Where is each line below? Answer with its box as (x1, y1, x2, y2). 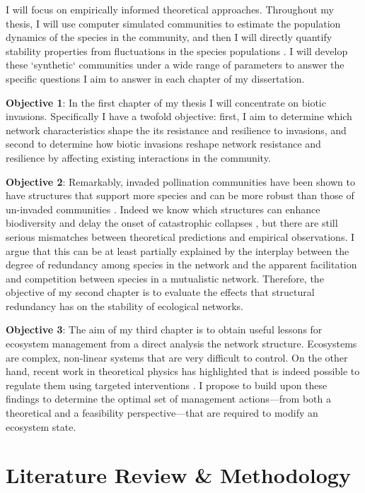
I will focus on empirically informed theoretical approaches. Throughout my (6, 2, 334, 16)
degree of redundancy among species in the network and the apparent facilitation (6, 257, 357, 272)
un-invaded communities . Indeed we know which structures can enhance (6, 201, 320, 216)
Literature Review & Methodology (6, 461, 351, 489)
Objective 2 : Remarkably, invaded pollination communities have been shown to (6, 174, 355, 189)
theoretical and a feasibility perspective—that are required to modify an (6, 405, 318, 420)
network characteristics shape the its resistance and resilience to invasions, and (6, 122, 347, 137)
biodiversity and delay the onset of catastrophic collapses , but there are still (6, 215, 338, 230)
